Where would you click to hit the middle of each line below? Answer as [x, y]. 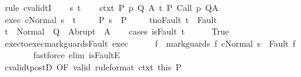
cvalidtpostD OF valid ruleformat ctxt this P [93, 66]
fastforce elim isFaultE [76, 55]
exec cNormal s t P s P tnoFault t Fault [111, 19]
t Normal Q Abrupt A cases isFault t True [117, 31]
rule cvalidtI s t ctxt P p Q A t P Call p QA [112, 7]
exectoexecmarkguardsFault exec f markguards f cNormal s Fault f [150, 43]
